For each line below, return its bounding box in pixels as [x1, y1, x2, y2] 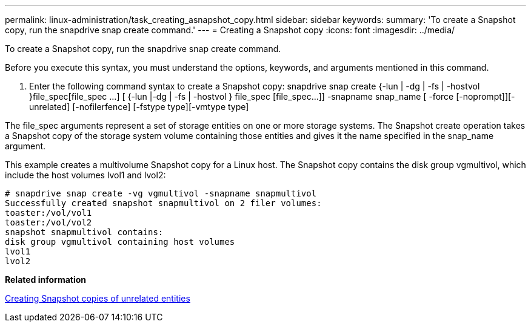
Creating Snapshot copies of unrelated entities [5, 293, 190, 303]
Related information [5, 274, 87, 285]
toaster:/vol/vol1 [5, 208, 92, 218]
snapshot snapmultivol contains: [5, 227, 164, 237]
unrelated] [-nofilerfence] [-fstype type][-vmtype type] [29, 102, 249, 112]
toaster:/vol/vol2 [5, 218, 92, 227]
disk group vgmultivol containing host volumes [5, 237, 235, 247]
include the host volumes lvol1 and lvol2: [5, 170, 166, 180]
